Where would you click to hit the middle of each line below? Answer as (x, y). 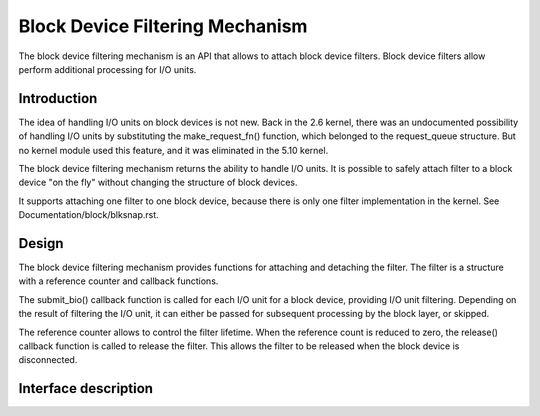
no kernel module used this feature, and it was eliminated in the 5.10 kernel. (173, 150)
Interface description (86, 388)
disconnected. (48, 360)
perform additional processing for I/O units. (107, 69)
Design (41, 243)
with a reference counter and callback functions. (118, 281)
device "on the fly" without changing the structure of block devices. (158, 182)
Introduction (58, 98)
